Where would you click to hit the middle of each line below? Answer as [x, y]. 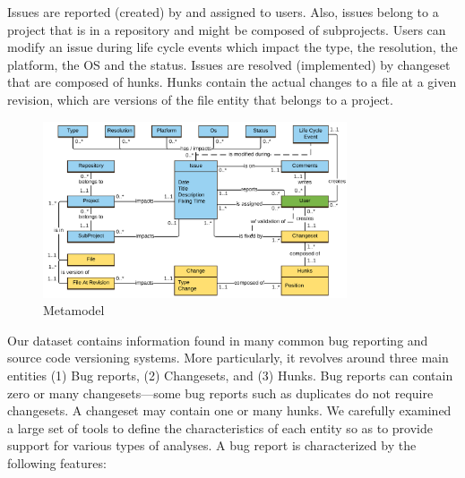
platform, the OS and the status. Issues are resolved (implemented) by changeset [229, 64]
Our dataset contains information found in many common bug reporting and [218, 340]
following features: [57, 462]
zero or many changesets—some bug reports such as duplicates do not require [220, 393]
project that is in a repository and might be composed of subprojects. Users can [227, 29]
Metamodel [74, 310]
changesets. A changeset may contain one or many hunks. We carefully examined [229, 410]
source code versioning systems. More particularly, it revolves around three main [228, 358]
